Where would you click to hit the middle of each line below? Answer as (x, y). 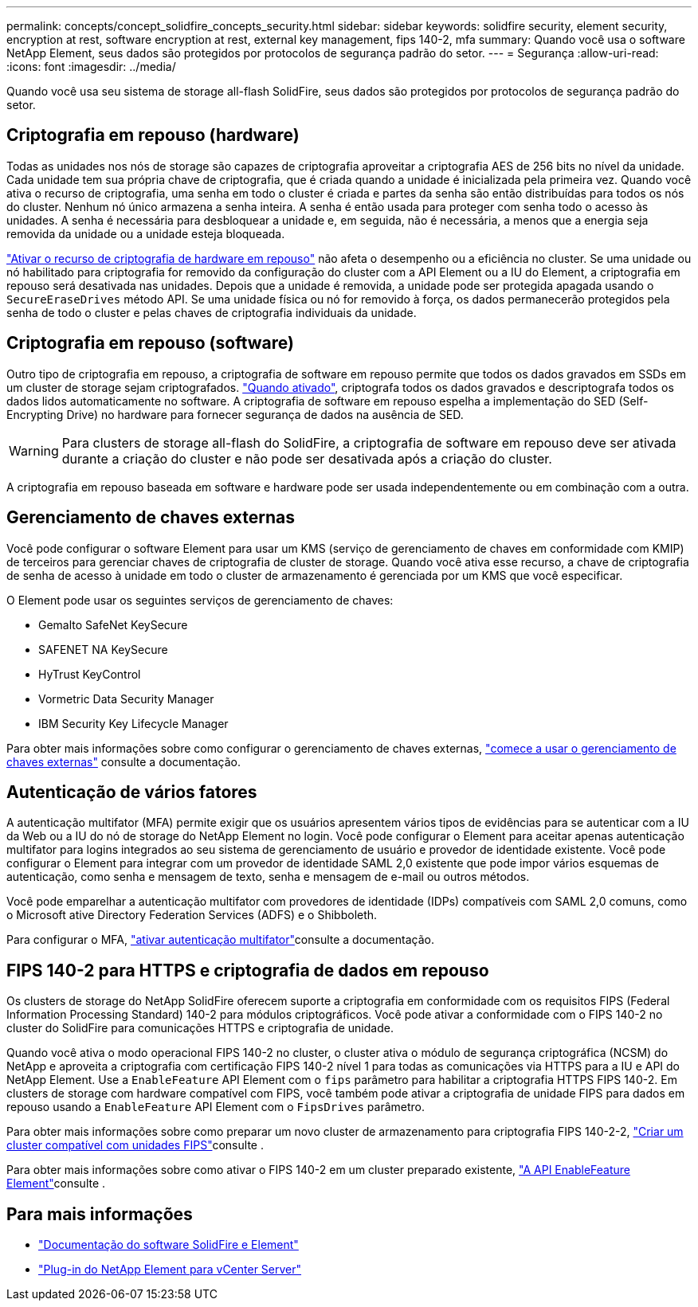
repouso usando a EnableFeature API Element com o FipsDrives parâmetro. (216, 1107)
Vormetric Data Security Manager (126, 699)
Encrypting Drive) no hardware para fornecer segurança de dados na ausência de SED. (235, 414)
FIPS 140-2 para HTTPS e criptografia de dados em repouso (248, 970)
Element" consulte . (56, 1184)
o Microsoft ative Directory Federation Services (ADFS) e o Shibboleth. (192, 915)
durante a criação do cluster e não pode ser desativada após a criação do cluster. (307, 458)
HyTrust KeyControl (90, 674)
